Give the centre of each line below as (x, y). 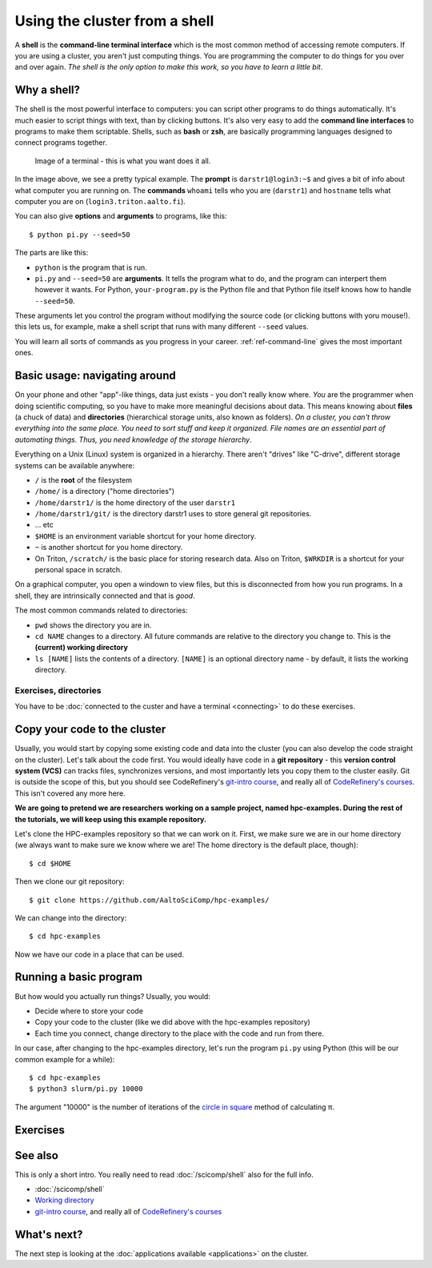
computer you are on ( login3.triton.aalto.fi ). (100, 201)
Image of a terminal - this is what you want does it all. (123, 161)
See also (37, 1156)
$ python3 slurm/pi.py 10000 (86, 1089)
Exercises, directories (58, 690)
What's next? (49, 1234)
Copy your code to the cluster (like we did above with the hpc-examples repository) (173, 1022)
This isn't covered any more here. (70, 793)
